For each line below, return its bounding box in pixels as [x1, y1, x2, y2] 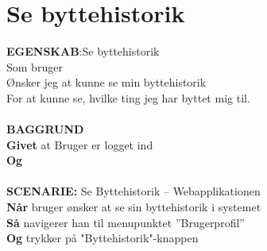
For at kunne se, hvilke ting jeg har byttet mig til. [6, 89, 250, 106]
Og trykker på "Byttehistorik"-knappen [6, 230, 199, 246]
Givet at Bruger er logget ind [6, 136, 153, 153]
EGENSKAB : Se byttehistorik [6, 43, 160, 60]
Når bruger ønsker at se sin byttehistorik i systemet [6, 199, 261, 215]
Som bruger [6, 58, 63, 75]
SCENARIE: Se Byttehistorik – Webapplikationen [6, 183, 261, 199]
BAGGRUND [6, 121, 84, 137]
